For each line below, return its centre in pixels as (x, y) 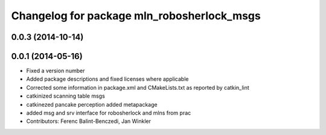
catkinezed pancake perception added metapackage (92, 104)
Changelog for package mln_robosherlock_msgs (136, 16)
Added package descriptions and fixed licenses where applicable (107, 79)
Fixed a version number (56, 71)
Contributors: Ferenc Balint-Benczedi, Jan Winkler (88, 121)
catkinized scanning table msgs (66, 96)
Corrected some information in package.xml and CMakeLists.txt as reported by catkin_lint (138, 87)
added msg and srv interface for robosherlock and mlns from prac (109, 113)
